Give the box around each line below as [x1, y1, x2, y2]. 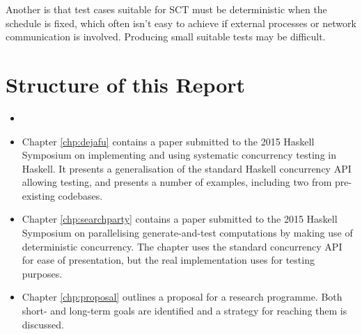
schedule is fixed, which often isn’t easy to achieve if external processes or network [6, 15, 356, 30]
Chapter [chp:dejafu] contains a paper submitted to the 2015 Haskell [22, 134, 315, 148]
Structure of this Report [6, 70, 246, 98]
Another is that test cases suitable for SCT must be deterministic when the [6, 2, 327, 16]
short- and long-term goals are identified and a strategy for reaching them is [22, 303, 347, 318]
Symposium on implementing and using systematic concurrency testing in [22, 148, 336, 162]
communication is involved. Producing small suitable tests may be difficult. [6, 29, 326, 44]
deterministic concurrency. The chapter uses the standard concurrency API [22, 239, 343, 253]
